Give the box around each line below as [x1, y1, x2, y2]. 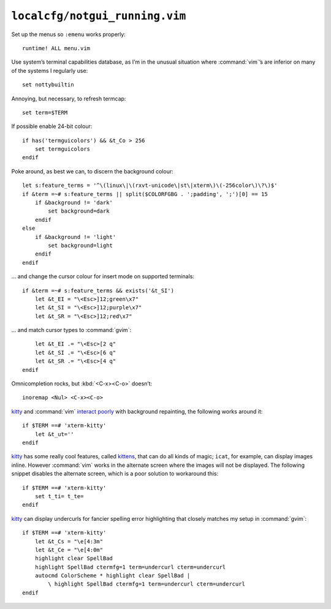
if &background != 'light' [34, 233, 116, 240]
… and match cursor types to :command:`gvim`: [11, 327, 132, 334]
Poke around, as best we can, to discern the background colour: [11, 167, 174, 175]
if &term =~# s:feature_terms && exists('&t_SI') [22, 287, 175, 294]
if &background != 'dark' [34, 199, 113, 206]
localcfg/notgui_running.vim [11, 9, 186, 23]
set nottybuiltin [22, 81, 74, 88]
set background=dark [48, 208, 110, 214]
